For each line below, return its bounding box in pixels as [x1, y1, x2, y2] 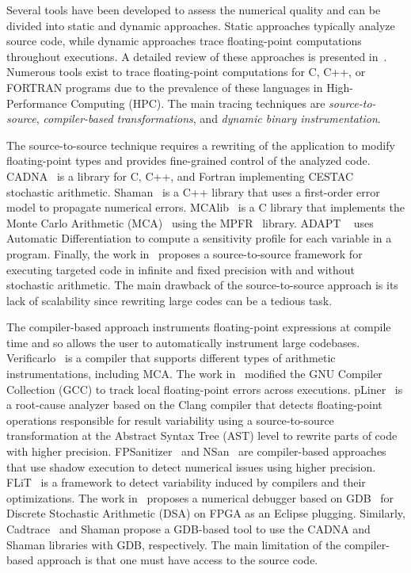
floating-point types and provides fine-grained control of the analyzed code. [6, 152, 371, 169]
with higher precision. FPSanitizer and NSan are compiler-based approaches [6, 443, 386, 460]
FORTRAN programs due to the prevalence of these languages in [6, 78, 323, 95]
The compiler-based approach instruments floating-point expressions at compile [6, 319, 391, 335]
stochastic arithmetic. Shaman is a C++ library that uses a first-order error [6, 183, 380, 200]
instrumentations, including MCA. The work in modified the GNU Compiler [6, 365, 382, 382]
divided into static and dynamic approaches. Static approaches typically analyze [6, 17, 395, 33]
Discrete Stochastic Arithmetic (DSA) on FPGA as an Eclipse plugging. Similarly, [6, 505, 405, 521]
